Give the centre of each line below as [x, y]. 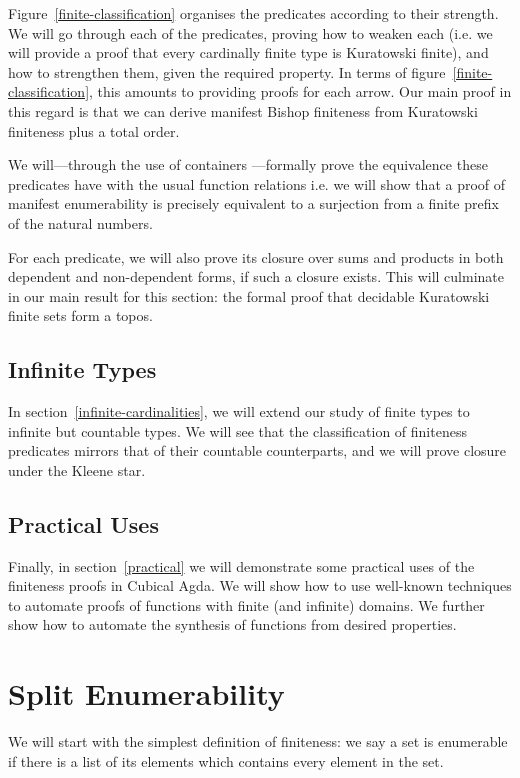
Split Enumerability [146, 693]
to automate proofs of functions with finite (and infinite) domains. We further [246, 604]
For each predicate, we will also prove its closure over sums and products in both [256, 256]
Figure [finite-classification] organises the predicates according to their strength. [253, 13]
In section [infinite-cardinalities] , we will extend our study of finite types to [239, 411]
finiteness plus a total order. [94, 130]
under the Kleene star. [77, 469]
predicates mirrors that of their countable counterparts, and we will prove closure [257, 450]
